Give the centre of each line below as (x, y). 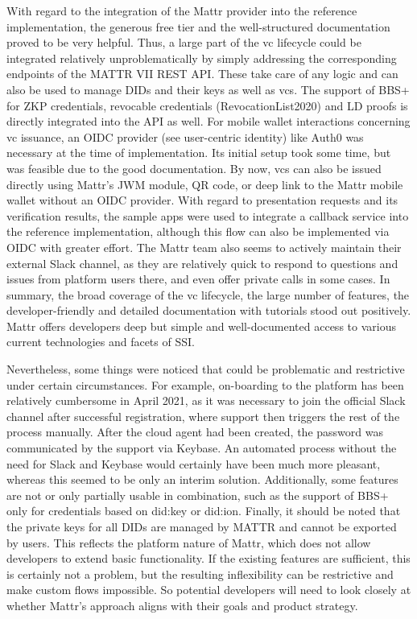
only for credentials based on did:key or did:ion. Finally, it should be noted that (204, 511)
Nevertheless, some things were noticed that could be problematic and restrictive (206, 369)
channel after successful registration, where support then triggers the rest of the (203, 416)
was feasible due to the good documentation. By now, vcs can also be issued (194, 168)
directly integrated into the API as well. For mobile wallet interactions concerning (208, 121)
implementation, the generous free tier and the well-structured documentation (198, 26)
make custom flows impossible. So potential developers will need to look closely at (209, 590)
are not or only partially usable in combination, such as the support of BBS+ (198, 495)
